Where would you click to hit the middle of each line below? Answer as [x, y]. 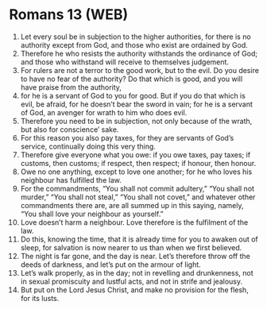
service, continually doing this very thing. [88, 146]
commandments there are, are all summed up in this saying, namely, [132, 205]
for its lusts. [40, 298]
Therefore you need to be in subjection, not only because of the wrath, [136, 121]
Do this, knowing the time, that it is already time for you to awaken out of [139, 239]
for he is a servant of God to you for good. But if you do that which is [133, 95]
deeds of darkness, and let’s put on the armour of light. [110, 265]
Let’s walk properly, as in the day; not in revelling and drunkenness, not [137, 272]
